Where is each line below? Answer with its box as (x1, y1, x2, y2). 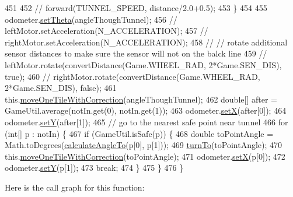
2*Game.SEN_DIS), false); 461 (5, 82, 117, 94)
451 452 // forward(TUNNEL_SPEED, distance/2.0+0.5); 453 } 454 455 (5, 2, 267, 13)
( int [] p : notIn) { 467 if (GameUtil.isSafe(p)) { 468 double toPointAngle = (5, 127, 274, 139)
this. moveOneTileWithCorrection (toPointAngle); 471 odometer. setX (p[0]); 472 (5, 150, 285, 162)
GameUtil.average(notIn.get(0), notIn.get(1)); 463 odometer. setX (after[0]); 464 (5, 104, 287, 117)
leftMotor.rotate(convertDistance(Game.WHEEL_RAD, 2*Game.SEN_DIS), (5, 58, 282, 71)
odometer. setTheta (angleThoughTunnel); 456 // (5, 13, 177, 25)
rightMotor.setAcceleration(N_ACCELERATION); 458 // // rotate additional (5, 36, 288, 48)
